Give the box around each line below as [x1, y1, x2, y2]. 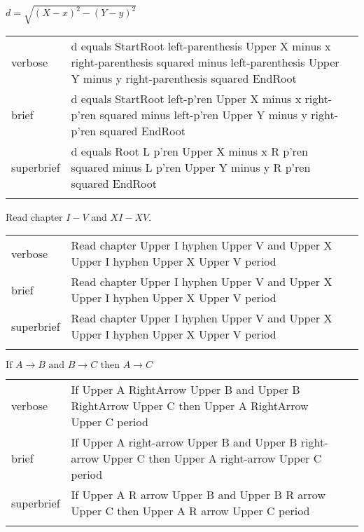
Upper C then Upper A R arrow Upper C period [71, 503, 310, 519]
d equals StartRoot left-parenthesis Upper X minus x [71, 37, 331, 54]
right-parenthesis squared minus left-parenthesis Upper [71, 53, 339, 70]
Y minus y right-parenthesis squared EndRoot [71, 69, 297, 86]
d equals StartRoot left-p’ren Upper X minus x [71, 90, 302, 107]
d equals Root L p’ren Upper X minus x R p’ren [71, 142, 308, 159]
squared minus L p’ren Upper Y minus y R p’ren [71, 158, 311, 175]
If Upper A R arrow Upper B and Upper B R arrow [71, 486, 325, 503]
